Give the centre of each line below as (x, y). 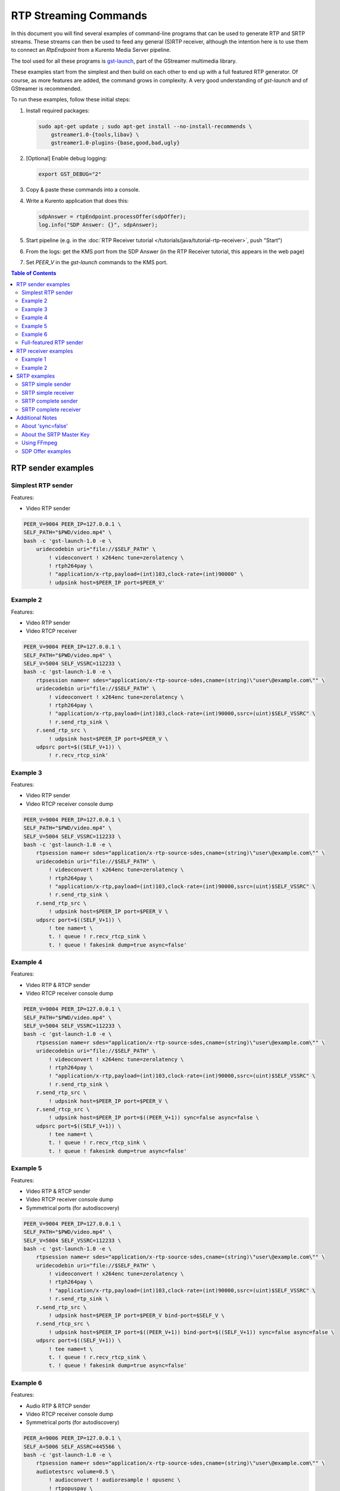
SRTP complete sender (50, 401)
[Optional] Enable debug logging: (66, 159)
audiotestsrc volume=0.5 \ (76, 1471)
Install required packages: (58, 110)
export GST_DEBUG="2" (70, 174)
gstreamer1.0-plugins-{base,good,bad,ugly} (115, 143)
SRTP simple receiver (48, 392)
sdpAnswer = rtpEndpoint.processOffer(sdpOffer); (112, 216)
